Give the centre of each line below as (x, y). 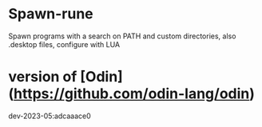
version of (43, 77)
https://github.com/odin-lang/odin (131, 94)
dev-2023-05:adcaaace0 (50, 116)
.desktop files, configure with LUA (64, 44)
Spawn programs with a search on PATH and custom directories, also (122, 36)
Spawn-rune (51, 14)
